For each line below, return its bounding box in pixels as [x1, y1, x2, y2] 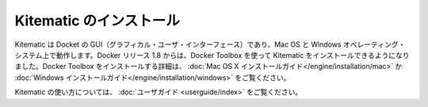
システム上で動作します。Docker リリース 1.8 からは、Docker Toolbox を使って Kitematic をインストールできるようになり [14, 50, 410, 59]
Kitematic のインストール [14, 12, 180, 29]
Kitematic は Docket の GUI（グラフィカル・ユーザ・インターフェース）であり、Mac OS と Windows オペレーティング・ [14, 40, 406, 49]
